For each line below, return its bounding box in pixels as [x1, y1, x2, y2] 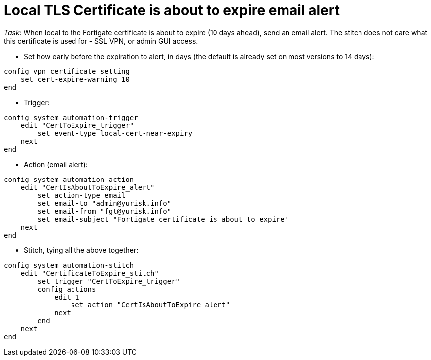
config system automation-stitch [4, 261, 134, 269]
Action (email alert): [24, 160, 88, 169]
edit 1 [54, 293, 79, 301]
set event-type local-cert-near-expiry [37, 129, 193, 137]
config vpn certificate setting [4, 67, 130, 75]
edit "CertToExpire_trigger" [20, 121, 134, 129]
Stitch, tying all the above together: [24, 245, 139, 254]
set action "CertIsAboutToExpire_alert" [71, 300, 230, 309]
